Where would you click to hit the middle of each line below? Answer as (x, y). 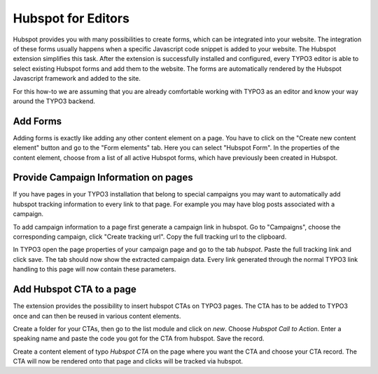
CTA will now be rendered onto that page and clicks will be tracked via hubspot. (128, 361)
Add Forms (37, 121)
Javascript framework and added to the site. (77, 79)
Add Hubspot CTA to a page (75, 289)
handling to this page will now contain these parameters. (94, 269)
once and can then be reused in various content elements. (97, 316)
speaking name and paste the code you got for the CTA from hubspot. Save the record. (139, 339)
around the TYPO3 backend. (54, 101)
